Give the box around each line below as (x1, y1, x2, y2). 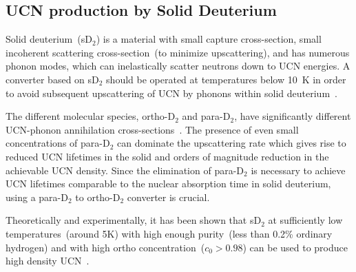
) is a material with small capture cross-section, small (96, 32, 322, 46)
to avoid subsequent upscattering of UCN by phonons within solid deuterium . (6, 85, 337, 100)
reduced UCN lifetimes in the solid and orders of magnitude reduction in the (6, 149, 329, 163)
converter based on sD (6, 72, 99, 86)
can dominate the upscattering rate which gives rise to (116, 136, 346, 150)
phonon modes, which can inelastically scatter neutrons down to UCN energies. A (6, 59, 350, 73)
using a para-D (6, 189, 68, 204)
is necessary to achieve (251, 163, 346, 177)
